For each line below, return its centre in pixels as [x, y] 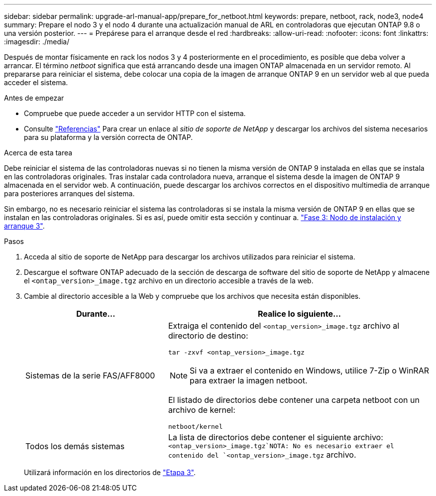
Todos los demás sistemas [75, 446]
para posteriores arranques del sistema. [69, 193]
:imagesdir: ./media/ [37, 42]
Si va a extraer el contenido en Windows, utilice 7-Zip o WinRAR [309, 371]
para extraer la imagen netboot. [248, 380]
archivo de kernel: [202, 410]
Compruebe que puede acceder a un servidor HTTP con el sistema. [135, 113]
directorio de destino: [208, 336]
